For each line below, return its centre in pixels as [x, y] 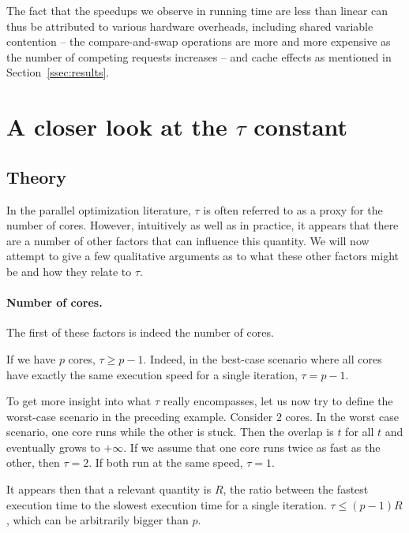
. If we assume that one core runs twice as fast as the [252, 447]
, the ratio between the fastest [296, 489]
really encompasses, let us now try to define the [278, 401]
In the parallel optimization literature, [99, 209]
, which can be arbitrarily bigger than [98, 520]
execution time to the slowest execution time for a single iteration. [167, 504]
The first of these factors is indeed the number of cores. [140, 332]
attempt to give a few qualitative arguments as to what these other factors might [203, 256]
